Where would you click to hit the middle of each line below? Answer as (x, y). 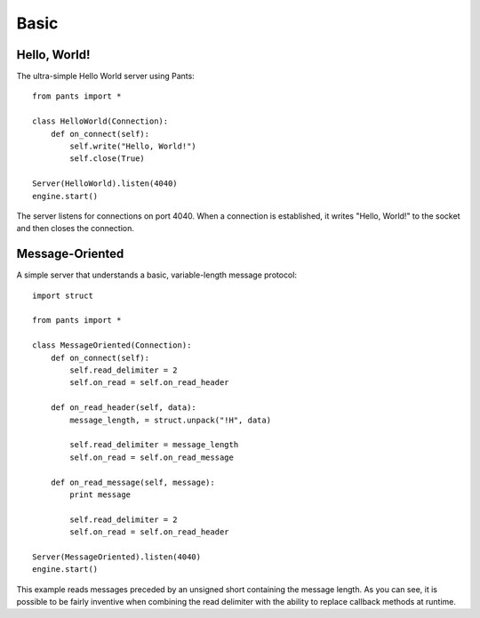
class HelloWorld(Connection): (100, 121)
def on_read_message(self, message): (132, 482)
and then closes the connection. (76, 229)
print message (100, 494)
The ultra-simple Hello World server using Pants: (105, 76)
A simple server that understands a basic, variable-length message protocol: (157, 275)
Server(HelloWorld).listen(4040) (105, 184)
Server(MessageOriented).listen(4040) (117, 557)
